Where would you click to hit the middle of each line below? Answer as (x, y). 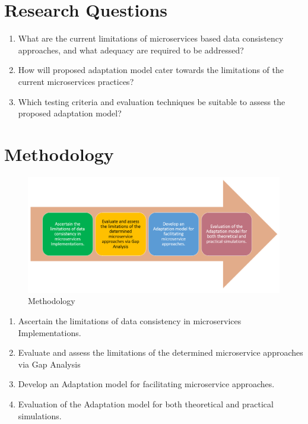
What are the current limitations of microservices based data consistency (151, 38)
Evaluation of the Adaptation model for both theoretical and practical (146, 404)
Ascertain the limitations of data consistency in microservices (130, 321)
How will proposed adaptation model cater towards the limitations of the (151, 70)
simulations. (40, 415)
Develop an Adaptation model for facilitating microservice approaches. (146, 384)
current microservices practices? (76, 81)
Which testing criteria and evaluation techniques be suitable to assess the (152, 101)
